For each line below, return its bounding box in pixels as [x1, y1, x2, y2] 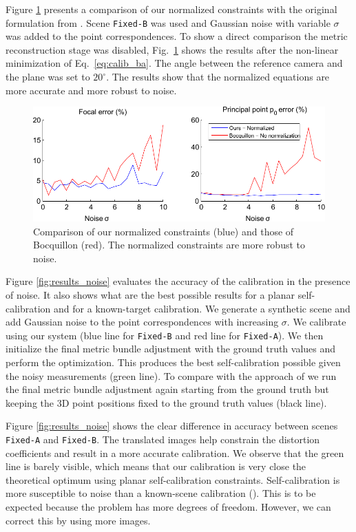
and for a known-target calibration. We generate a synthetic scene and [54, 301, 350, 315]
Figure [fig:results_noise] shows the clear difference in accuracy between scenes [6, 418, 338, 433]
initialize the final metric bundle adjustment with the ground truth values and [6, 341, 336, 356]
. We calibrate [286, 315, 346, 329]
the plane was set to [6, 70, 90, 84]
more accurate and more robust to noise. [6, 83, 177, 97]
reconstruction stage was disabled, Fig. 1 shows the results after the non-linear [6, 42, 339, 56]
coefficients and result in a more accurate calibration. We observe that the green [6, 445, 344, 460]
